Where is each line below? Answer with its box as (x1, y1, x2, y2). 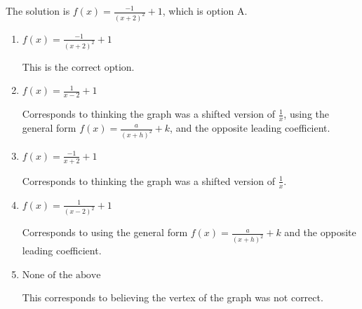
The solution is (6, 4, 70, 18)
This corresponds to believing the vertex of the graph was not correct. (22, 290, 323, 305)
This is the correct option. (22, 59, 135, 74)
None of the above (22, 270, 101, 280)
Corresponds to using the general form (22, 225, 188, 240)
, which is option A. (162, 4, 248, 18)
